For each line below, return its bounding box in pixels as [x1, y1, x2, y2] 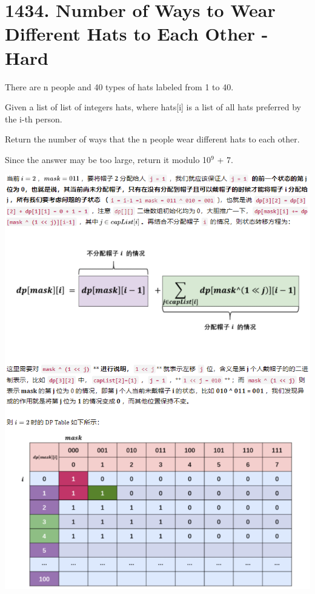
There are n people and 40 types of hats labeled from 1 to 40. [5, 80, 234, 93]
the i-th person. [5, 112, 62, 125]
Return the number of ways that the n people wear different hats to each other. [5, 133, 300, 145]
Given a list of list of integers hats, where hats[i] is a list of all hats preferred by [5, 101, 301, 113]
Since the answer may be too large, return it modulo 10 [5, 153, 211, 165]
